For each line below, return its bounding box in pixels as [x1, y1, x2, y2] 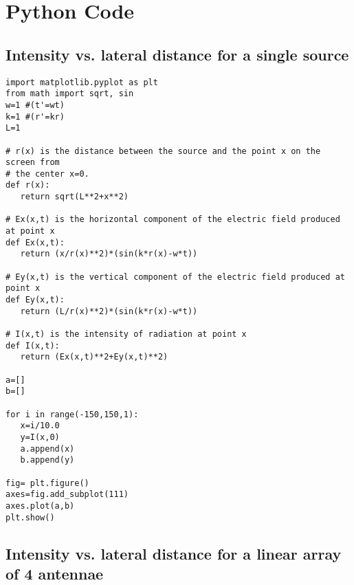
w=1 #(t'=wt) [5, 100, 65, 110]
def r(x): [5, 180, 50, 190]
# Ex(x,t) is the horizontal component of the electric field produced [5, 214, 340, 225]
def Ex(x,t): [5, 237, 65, 247]
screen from [5, 157, 60, 168]
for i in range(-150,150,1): [5, 409, 139, 419]
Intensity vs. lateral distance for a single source [5, 43, 349, 65]
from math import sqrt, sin [5, 89, 134, 99]
